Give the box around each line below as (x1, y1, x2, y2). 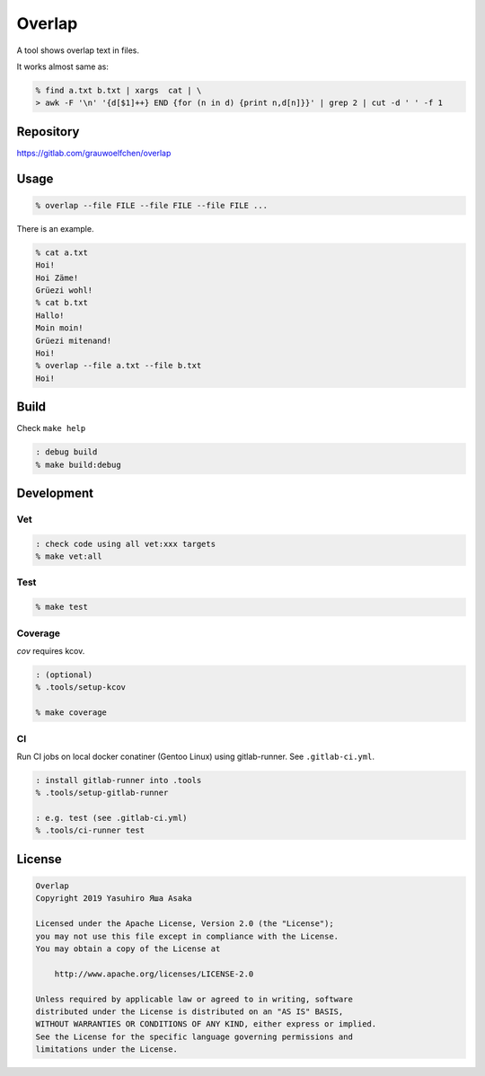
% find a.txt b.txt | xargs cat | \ (35, 85, 202, 95)
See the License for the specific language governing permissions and (35, 1031, 354, 1042)
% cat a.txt (35, 247, 89, 258)
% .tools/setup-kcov (35, 683, 126, 692)
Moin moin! (35, 323, 84, 333)
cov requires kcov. (16, 645, 85, 656)
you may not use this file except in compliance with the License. (35, 930, 339, 941)
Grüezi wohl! (35, 285, 93, 295)
